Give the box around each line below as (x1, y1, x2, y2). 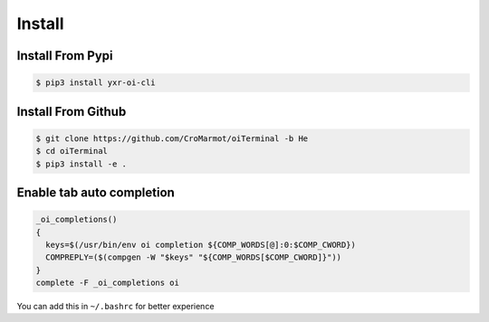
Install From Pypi (16, 48, 113, 63)
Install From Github (16, 104, 127, 119)
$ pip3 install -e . (35, 158, 127, 169)
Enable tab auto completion (16, 185, 176, 200)
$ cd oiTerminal (35, 146, 109, 156)
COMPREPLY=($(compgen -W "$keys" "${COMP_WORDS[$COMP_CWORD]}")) (45, 252, 342, 262)
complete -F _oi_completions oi (35, 278, 180, 289)
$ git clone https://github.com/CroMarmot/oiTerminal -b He (35, 133, 309, 144)
